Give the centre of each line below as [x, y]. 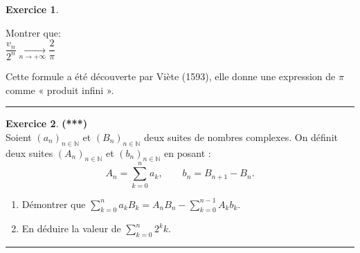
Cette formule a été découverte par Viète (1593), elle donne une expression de [171, 76]
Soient [19, 137]
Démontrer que [54, 204]
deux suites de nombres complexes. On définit [241, 137]
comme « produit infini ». [60, 90]
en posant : [187, 152]
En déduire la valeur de [71, 228]
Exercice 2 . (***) [46, 123]
